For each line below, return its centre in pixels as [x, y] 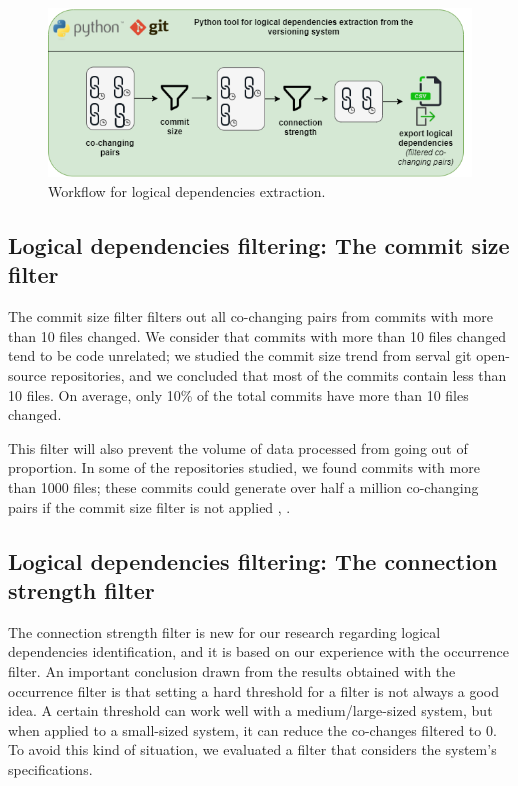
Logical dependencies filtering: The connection [253, 560]
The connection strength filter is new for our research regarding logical [224, 631]
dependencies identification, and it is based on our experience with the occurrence [258, 651]
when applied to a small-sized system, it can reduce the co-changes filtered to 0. [252, 729]
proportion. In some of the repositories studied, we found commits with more [244, 467]
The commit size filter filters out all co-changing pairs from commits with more [251, 316]
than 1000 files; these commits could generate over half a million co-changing [243, 486]
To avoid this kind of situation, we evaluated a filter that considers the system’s [252, 749]
